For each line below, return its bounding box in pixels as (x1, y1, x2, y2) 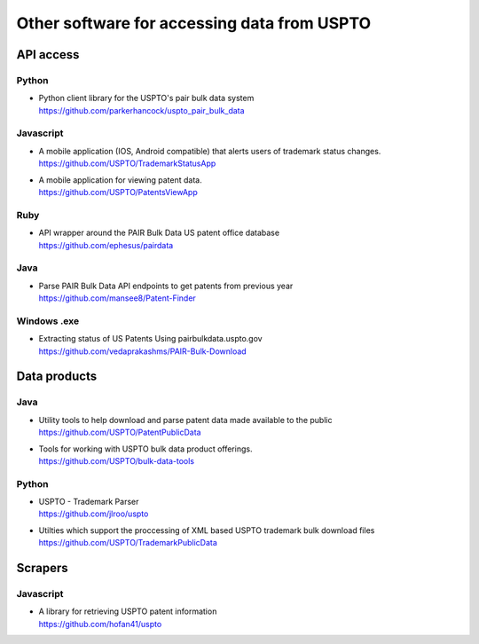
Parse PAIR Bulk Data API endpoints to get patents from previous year (38, 280, 294, 291)
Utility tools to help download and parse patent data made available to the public (38, 414, 333, 425)
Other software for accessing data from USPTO (16, 13, 372, 33)
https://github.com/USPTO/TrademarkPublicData (38, 538, 217, 548)
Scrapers (16, 561, 68, 576)
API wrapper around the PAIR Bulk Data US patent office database (38, 227, 279, 239)
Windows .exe (16, 315, 80, 327)
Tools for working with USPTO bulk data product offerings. (38, 444, 253, 454)
